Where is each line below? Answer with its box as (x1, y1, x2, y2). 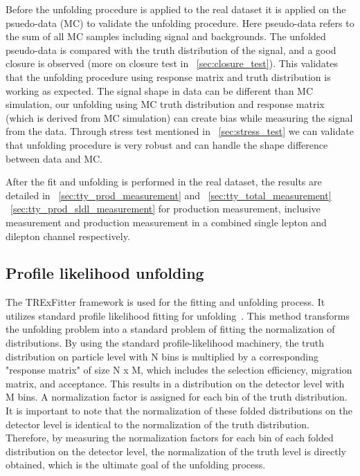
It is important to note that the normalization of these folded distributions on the (6, 403, 352, 418)
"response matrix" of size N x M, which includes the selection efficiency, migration (6, 363, 352, 377)
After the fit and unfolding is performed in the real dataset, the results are (6, 174, 322, 189)
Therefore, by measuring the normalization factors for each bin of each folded (6, 430, 334, 445)
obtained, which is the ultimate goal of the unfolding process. (6, 457, 266, 472)
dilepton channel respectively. (6, 228, 130, 243)
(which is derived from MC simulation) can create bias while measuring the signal (6, 110, 353, 125)
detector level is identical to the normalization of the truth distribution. (6, 416, 310, 431)
